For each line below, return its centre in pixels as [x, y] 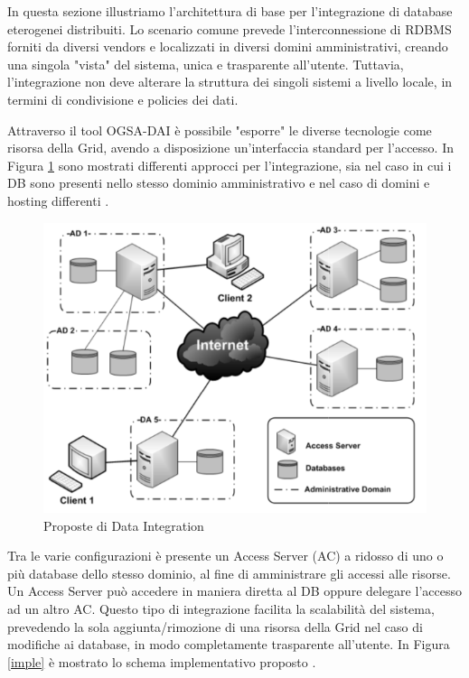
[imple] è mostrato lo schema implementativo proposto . [162, 661]
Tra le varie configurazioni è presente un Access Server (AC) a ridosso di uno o [225, 556]
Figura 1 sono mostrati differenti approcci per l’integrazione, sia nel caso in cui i [230, 165]
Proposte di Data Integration [124, 525]
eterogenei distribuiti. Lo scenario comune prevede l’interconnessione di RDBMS [230, 28]
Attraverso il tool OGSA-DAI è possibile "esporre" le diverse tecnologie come [220, 130]
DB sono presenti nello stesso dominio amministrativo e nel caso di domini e [219, 183]
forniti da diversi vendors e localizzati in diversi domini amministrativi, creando [228, 46]
